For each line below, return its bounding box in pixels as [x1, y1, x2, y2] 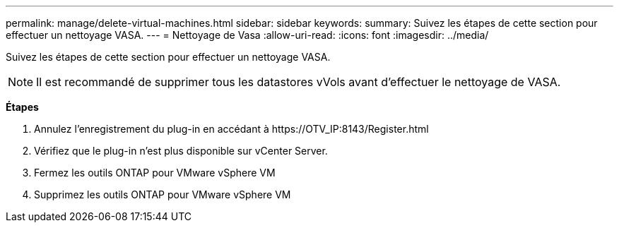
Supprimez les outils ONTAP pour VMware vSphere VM [34, 188, 291, 200]
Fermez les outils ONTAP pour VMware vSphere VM [34, 167, 276, 179]
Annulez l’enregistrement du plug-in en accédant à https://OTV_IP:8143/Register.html [34, 123, 429, 135]
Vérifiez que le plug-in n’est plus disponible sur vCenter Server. [34, 145, 328, 157]
